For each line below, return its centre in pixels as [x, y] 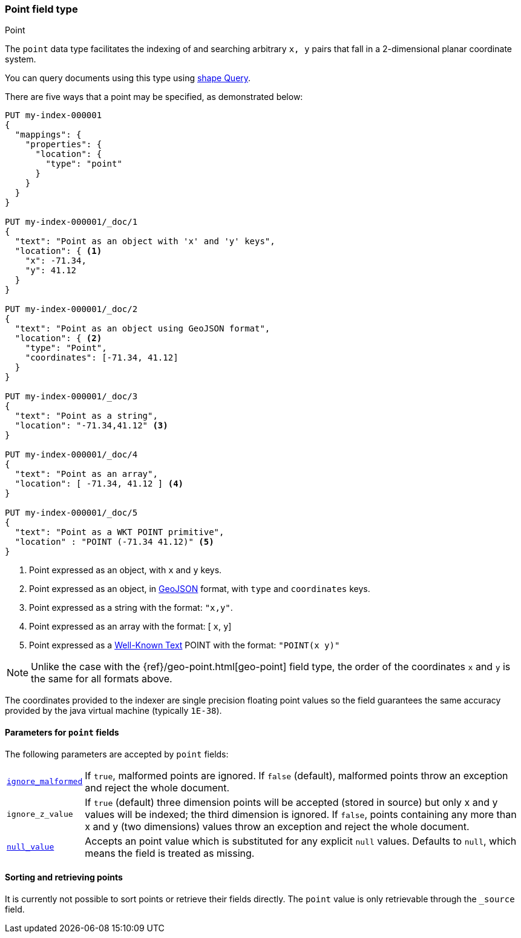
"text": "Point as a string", [86, 416]
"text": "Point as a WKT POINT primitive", [120, 532]
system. [21, 59]
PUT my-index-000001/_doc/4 [71, 455]
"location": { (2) [58, 338]
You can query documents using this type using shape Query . [128, 78]
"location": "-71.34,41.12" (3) [91, 426]
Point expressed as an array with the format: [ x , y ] [130, 627]
